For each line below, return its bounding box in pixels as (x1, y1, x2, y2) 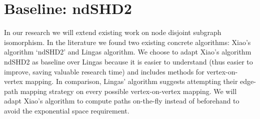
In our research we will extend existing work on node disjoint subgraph (4, 27, 221, 37)
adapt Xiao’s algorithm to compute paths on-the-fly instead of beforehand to (4, 95, 239, 106)
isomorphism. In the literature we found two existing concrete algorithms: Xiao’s (4, 36, 251, 47)
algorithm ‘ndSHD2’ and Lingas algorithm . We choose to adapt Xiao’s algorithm (4, 46, 251, 57)
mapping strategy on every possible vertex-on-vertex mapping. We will (20, 85, 237, 96)
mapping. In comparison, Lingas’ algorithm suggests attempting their (25, 76, 238, 86)
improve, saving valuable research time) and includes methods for (4, 66, 204, 76)
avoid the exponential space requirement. (4, 105, 129, 115)
